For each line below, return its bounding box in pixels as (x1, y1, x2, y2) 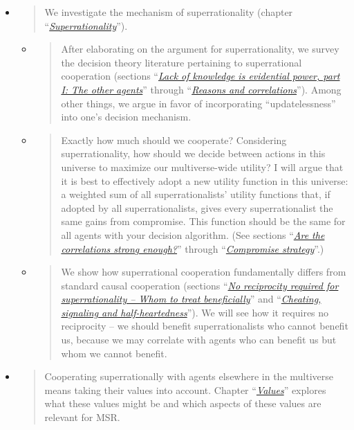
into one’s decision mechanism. (61, 109, 192, 124)
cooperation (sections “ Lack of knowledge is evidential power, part (61, 69, 340, 83)
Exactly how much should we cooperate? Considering (61, 132, 287, 147)
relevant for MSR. (44, 410, 120, 424)
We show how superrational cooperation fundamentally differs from (61, 265, 346, 279)
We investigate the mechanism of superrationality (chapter (44, 5, 293, 19)
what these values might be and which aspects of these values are (44, 396, 322, 411)
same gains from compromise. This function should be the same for (61, 214, 346, 229)
